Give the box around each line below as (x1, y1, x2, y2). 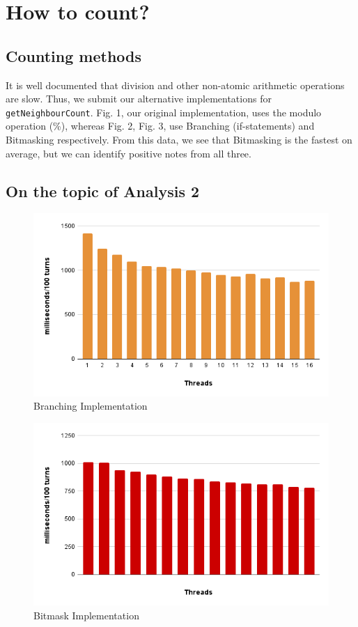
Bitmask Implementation (33, 607, 139, 622)
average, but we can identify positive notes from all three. (6, 146, 251, 160)
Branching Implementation (33, 398, 148, 413)
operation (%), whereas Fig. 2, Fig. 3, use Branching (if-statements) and (6, 118, 315, 133)
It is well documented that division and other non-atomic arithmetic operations (6, 77, 345, 92)
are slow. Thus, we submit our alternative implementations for (6, 91, 272, 106)
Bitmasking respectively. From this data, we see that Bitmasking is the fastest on (6, 132, 352, 147)
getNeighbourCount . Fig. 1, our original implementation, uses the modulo (6, 104, 322, 119)
